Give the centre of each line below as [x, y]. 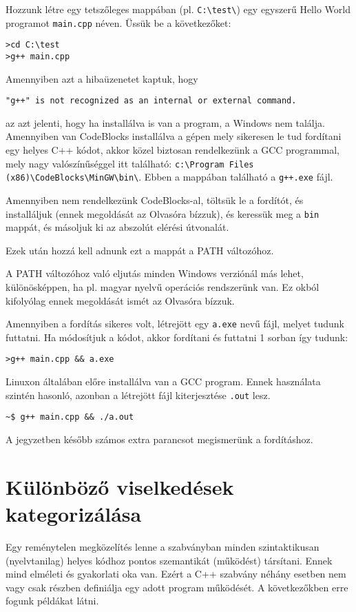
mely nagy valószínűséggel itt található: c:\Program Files [130, 163]
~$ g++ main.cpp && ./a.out [70, 417]
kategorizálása [74, 513]
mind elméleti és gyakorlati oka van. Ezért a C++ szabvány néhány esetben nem [176, 574]
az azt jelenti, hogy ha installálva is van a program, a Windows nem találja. [165, 122]
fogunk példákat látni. [52, 601]
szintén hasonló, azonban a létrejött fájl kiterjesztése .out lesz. [138, 395]
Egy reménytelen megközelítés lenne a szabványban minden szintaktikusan [163, 546]
